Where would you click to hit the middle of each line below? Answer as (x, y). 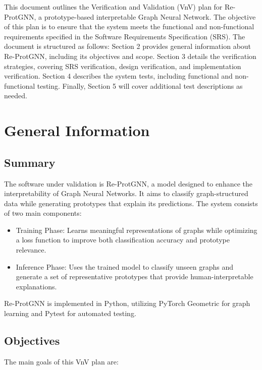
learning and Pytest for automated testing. (70, 313)
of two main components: (43, 213)
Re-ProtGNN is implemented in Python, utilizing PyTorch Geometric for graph (127, 303)
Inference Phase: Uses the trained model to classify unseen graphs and (124, 266)
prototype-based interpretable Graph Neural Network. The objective (150, 16)
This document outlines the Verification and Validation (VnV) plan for (113, 7)
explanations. (36, 286)
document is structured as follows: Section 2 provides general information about (128, 46)
